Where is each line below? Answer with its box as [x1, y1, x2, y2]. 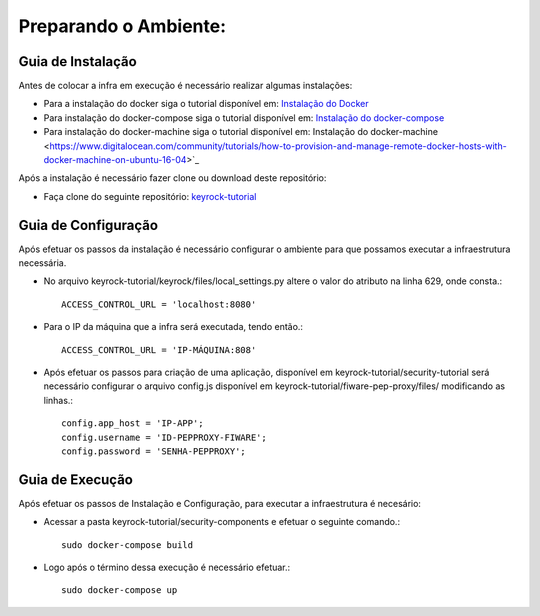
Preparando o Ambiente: [18, 15, 227, 37]
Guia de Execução [18, 471, 134, 488]
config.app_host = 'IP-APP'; [61, 418, 204, 429]
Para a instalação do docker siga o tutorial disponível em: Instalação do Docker [43, 98, 369, 110]
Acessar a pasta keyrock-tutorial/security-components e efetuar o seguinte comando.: [43, 516, 400, 528]
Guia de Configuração [18, 216, 159, 234]
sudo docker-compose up [61, 585, 178, 596]
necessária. [18, 257, 67, 269]
